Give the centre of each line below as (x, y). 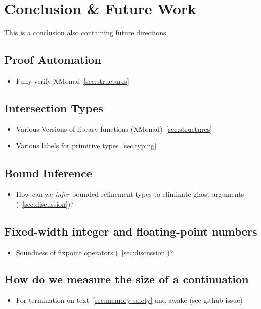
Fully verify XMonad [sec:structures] (72, 80)
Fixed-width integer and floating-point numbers (131, 231)
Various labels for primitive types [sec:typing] (86, 146)
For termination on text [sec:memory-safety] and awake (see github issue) (129, 300)
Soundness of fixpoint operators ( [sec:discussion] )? (95, 252)
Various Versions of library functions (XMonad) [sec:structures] (114, 129)
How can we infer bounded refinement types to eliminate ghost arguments (130, 194)
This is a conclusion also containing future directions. (86, 32)
